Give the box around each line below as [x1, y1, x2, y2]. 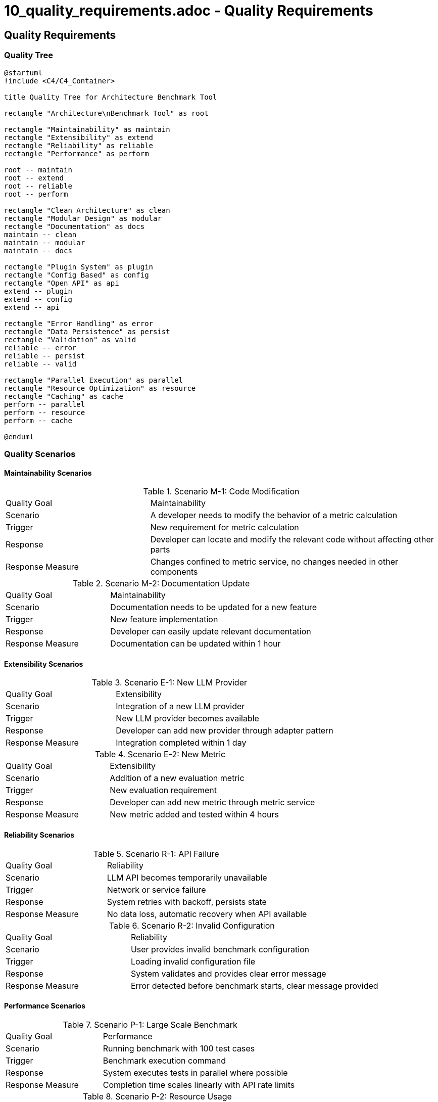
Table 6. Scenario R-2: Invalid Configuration [109, 920, 275, 931]
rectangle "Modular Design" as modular [4, 214, 162, 222]
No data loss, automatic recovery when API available [107, 908, 307, 919]
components [150, 567, 198, 577]
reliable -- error [4, 343, 77, 352]
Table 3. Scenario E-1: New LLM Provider [91, 677, 247, 688]
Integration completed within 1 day [116, 738, 247, 748]
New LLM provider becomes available [116, 713, 259, 724]
